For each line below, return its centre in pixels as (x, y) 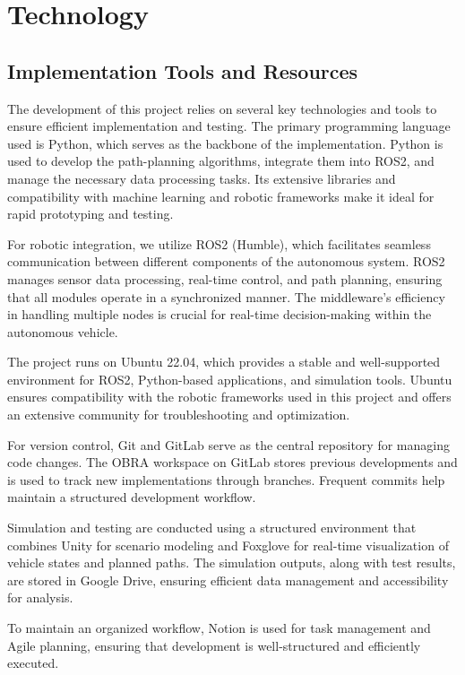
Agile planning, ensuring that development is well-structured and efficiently (214, 645)
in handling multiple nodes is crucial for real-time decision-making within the (220, 314)
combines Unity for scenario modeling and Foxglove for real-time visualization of (228, 545)
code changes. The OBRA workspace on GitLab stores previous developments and (232, 462)
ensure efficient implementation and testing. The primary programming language (229, 126)
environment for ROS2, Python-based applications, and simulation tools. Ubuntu (230, 379)
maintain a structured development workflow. (132, 497)
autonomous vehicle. (63, 331)
